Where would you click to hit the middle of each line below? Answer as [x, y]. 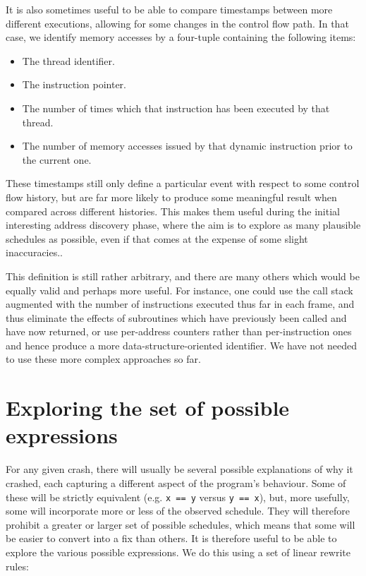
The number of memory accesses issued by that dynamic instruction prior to [187, 146]
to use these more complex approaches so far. [103, 359]
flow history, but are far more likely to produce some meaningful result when [171, 197]
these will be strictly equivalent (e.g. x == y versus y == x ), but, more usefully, [178, 497]
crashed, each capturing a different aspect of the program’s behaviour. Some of [176, 482]
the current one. [57, 159]
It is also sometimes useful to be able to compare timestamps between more [169, 9]
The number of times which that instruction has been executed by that [176, 108]
